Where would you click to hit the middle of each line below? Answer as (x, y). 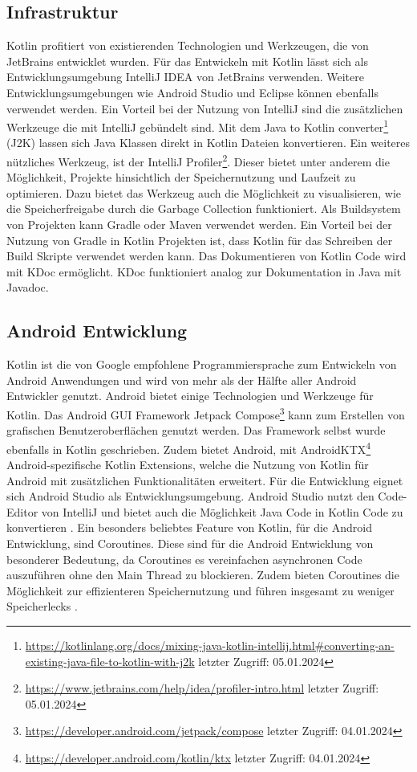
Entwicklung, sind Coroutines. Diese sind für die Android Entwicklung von (190, 543)
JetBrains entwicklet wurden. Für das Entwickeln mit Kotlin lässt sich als (187, 61)
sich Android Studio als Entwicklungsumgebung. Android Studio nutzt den (190, 496)
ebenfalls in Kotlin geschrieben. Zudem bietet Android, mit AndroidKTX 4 (189, 447)
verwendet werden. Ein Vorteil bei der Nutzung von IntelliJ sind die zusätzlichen (205, 108)
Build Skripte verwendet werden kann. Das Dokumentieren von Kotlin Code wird (206, 256)
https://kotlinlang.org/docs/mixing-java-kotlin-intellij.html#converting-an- (210, 645)
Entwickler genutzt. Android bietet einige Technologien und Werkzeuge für (190, 396)
